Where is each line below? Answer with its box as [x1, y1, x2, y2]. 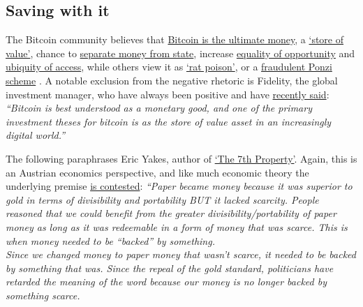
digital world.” [6, 128, 66, 142]
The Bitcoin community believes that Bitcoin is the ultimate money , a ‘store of [6, 32, 344, 47]
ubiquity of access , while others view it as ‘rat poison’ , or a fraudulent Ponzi [6, 59, 332, 74]
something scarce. [6, 287, 80, 302]
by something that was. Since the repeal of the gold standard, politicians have [6, 260, 334, 275]
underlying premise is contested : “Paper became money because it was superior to [6, 179, 353, 193]
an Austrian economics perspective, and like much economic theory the [6, 165, 309, 179]
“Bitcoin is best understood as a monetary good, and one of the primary [6, 100, 312, 115]
